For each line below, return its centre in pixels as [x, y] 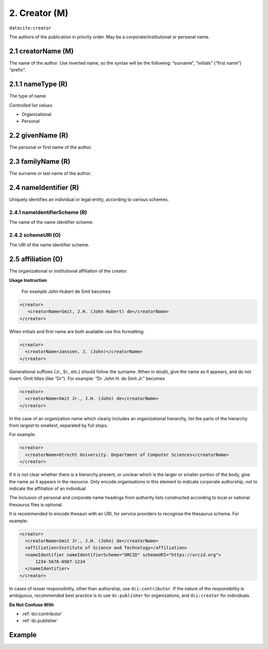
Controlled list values [31, 105]
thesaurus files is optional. [36, 504]
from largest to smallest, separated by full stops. [59, 426]
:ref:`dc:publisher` [40, 621]
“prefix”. [17, 70]
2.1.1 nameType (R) [38, 84]
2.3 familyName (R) [40, 162]
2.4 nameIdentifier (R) [44, 187]
